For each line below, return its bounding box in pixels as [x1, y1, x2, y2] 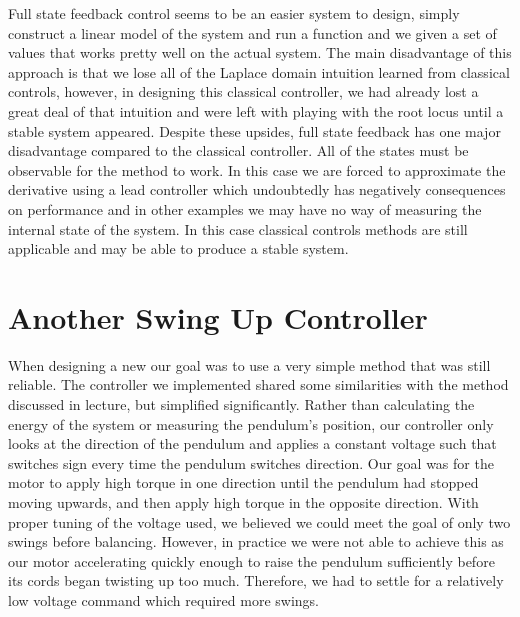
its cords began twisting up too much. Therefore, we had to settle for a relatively [8, 570, 504, 591]
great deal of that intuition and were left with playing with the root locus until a [8, 100, 504, 121]
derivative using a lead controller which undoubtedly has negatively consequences [8, 179, 506, 200]
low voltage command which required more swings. [8, 589, 319, 610]
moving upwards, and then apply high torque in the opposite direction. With [8, 492, 479, 512]
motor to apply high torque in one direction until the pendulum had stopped [8, 472, 479, 493]
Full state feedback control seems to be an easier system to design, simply [8, 3, 460, 23]
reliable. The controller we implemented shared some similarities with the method [8, 374, 509, 395]
